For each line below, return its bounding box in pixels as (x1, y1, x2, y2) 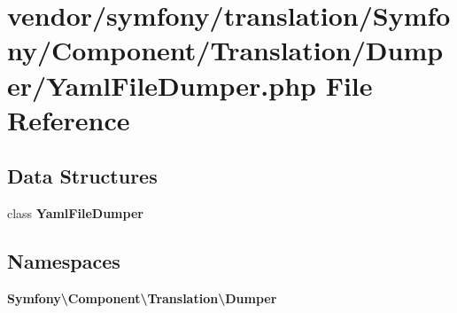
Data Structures (7, 162, 158, 190)
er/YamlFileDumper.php (7, 67, 316, 103)
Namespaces (7, 247, 120, 275)
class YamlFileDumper (7, 204, 143, 223)
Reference (7, 101, 130, 137)
